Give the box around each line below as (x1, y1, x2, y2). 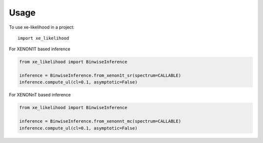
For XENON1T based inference (9, 46, 71, 52)
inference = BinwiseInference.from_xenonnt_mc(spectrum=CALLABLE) (19, 119, 181, 124)
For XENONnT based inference (9, 92, 71, 98)
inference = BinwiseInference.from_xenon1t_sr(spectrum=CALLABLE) (19, 73, 181, 79)
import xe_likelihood (18, 35, 69, 41)
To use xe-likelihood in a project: (9, 24, 75, 30)
